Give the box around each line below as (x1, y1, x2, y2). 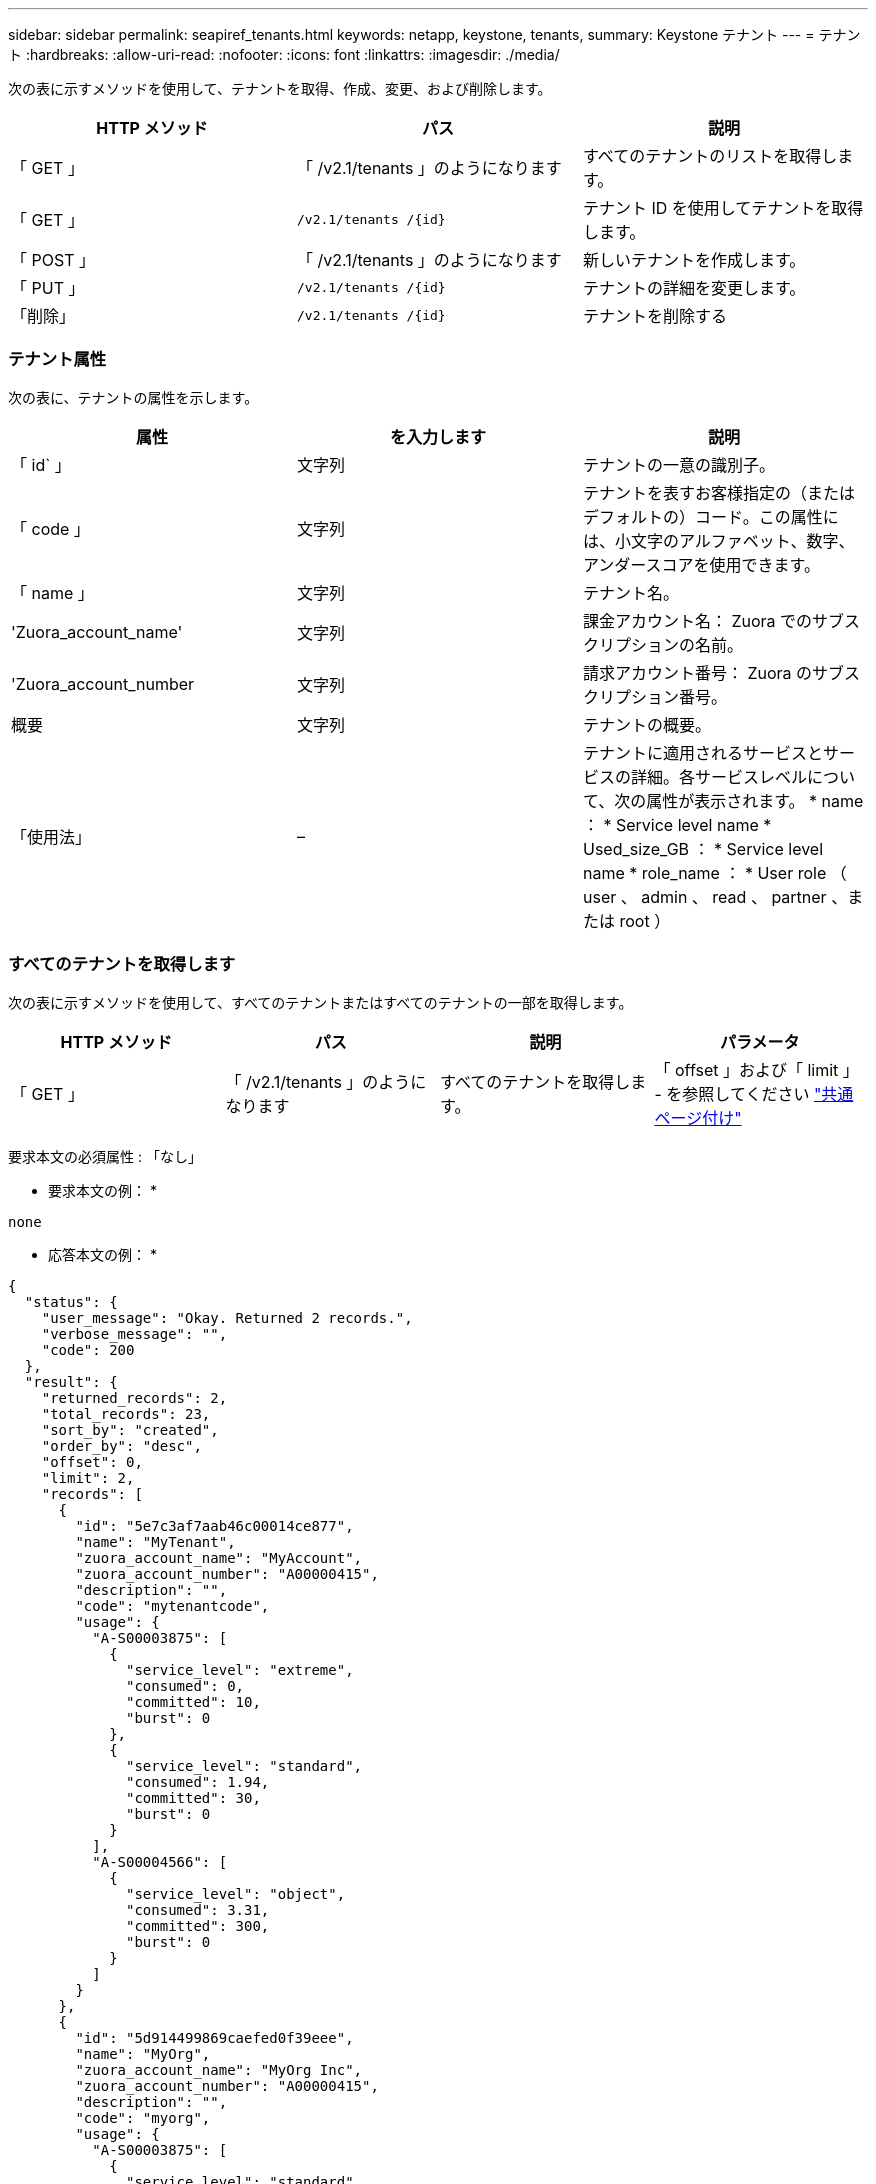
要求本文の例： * (48, 1181, 157, 1199)
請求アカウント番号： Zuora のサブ (582, 662, 845, 683)
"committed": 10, (126, 1693, 261, 1710)
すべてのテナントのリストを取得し (582, 146, 838, 166)
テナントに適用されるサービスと (582, 742, 823, 763)
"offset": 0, (41, 1453, 143, 1470)
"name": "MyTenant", (75, 1533, 236, 1550)
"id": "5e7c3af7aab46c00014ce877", (75, 1517, 354, 1534)
